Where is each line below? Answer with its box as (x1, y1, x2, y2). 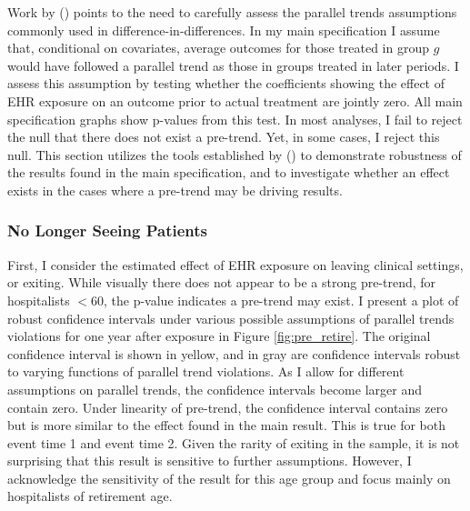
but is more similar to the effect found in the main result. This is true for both (7, 416, 446, 435)
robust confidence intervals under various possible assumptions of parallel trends (7, 308, 455, 327)
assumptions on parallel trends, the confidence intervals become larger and (7, 379, 422, 398)
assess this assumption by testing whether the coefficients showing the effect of (7, 74, 445, 93)
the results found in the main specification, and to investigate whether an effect (7, 163, 450, 182)
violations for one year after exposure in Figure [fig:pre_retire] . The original (7, 326, 431, 346)
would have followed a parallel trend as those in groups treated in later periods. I (7, 55, 459, 75)
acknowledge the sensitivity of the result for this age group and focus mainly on (7, 468, 451, 487)
